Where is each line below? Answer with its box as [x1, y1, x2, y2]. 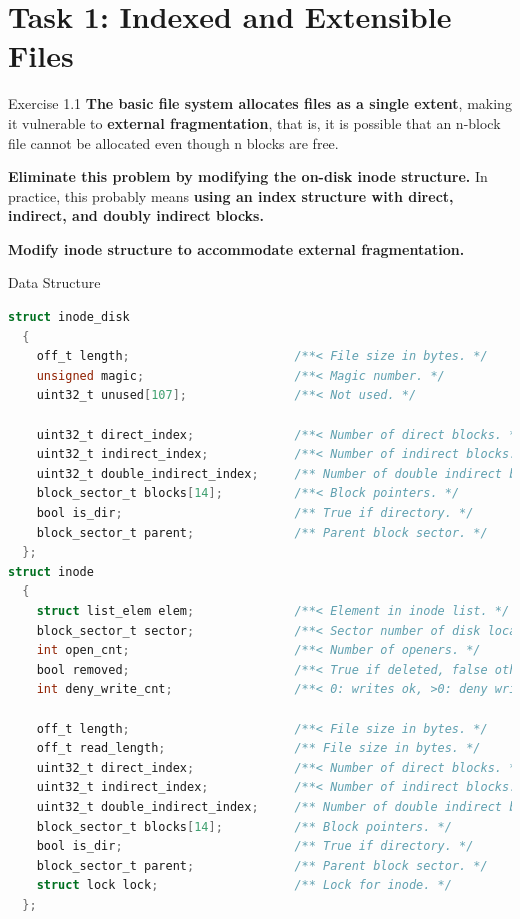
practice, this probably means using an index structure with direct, [8, 185, 454, 206]
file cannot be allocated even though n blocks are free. [8, 132, 339, 153]
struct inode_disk [8, 310, 130, 325]
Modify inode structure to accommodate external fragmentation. [8, 238, 465, 259]
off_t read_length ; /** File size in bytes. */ [36, 741, 481, 756]
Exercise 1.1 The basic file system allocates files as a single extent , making [8, 93, 512, 114]
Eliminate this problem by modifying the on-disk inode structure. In [8, 166, 488, 187]
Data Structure [8, 272, 101, 293]
